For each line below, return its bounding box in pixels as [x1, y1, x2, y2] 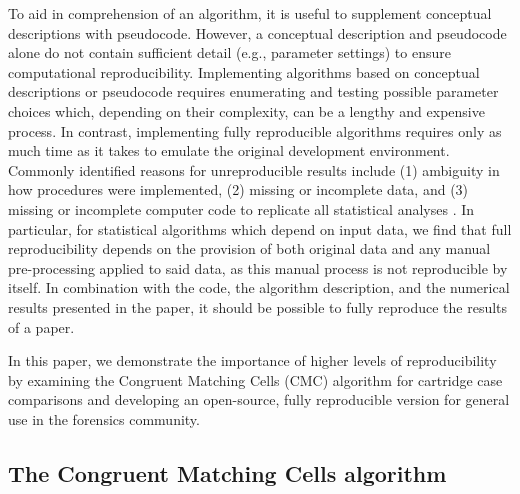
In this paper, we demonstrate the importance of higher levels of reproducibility [8, 350, 497, 371]
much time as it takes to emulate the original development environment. [8, 140, 450, 161]
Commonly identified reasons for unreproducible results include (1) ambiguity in [8, 159, 500, 180]
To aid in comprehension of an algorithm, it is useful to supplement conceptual [8, 3, 492, 23]
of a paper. [8, 316, 75, 337]
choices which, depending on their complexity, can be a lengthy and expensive [8, 100, 485, 121]
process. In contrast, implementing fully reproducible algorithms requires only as [8, 120, 502, 141]
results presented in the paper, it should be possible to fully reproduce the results [8, 296, 508, 317]
